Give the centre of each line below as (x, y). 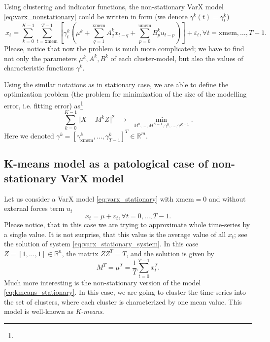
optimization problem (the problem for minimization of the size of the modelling (125, 94)
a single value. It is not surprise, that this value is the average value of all (115, 234)
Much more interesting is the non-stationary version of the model (102, 282)
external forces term (34, 208)
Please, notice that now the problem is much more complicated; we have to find (124, 49)
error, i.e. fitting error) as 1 (44, 105)
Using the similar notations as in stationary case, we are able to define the (116, 84)
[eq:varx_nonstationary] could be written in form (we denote (96, 16)
